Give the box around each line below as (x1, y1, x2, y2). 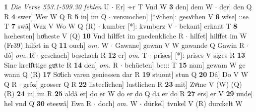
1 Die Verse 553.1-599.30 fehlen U (4, 1, 109, 11)
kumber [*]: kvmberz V (102, 21, 173, 31)
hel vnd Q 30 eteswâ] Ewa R (4, 98, 92, 108)
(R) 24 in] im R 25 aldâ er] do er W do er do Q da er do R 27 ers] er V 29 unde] (4, 88, 253, 99)
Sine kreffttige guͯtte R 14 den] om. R (4, 59, 118, 70)
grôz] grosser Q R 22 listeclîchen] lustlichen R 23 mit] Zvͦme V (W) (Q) (23, 78, 242, 89)
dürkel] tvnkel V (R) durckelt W (144, 98, 243, 108)
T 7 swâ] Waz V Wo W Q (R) (4, 21, 96, 31)
